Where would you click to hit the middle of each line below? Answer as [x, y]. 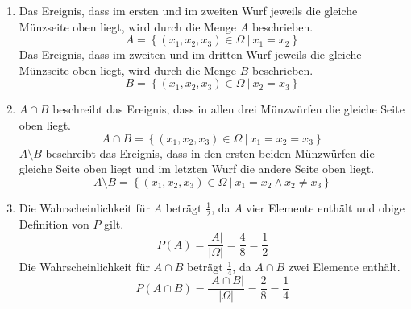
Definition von [54, 223]
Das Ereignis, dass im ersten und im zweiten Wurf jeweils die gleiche [188, 10]
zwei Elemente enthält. [344, 267]
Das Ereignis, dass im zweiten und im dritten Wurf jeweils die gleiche [190, 54]
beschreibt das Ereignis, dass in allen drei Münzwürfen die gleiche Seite [228, 109]
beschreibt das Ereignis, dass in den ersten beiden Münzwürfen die [210, 152]
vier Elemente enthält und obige [325, 207]
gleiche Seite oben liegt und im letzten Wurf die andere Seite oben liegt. [197, 169]
